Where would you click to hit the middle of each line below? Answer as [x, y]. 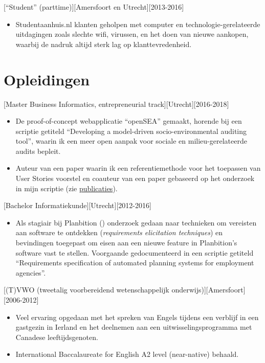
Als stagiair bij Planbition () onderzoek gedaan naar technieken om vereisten [136, 222]
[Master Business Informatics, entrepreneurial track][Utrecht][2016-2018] [116, 104]
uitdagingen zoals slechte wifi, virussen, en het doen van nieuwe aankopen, [132, 34]
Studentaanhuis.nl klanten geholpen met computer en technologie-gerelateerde [138, 24]
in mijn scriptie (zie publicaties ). [67, 188]
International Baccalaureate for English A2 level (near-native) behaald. [127, 354]
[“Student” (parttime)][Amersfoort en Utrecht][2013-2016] [94, 7]
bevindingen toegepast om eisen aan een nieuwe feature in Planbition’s [126, 243]
